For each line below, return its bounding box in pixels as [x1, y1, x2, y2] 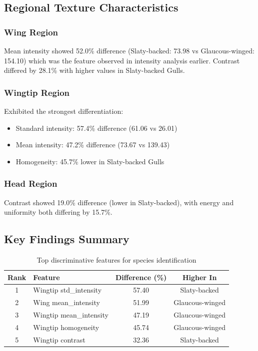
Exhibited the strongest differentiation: [4, 106, 123, 116]
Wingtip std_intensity [33, 285, 102, 295]
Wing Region [4, 25, 58, 38]
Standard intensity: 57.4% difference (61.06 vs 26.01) [15, 122, 177, 133]
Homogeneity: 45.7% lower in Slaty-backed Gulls [15, 156, 164, 166]
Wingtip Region [4, 86, 70, 98]
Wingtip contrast [33, 334, 85, 345]
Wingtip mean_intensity [33, 310, 108, 320]
